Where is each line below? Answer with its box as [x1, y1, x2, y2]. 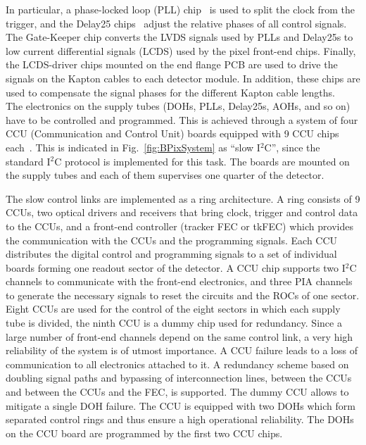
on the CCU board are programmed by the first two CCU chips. [6, 425, 283, 440]
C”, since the [264, 139, 320, 154]
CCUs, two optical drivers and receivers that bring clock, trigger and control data [6, 205, 358, 220]
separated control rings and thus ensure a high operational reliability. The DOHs [6, 412, 354, 427]
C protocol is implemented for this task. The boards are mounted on [54, 153, 350, 168]
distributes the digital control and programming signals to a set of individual [6, 246, 337, 261]
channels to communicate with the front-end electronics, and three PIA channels [6, 274, 353, 289]
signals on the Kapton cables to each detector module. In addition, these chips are [6, 70, 360, 85]
